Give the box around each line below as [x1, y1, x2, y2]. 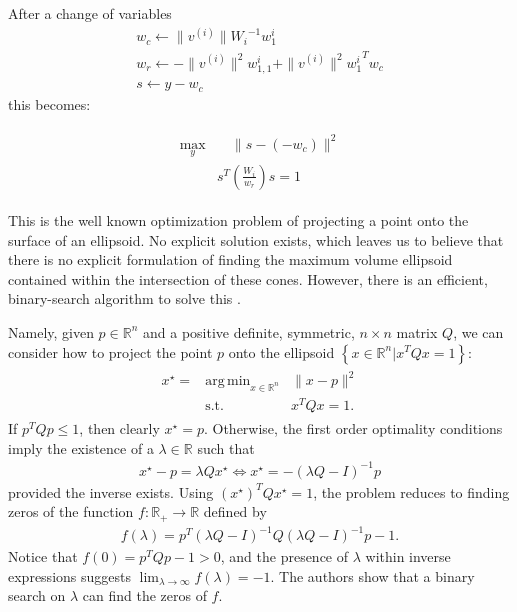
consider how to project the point [8, 341, 213, 362]
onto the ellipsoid [228, 341, 335, 362]
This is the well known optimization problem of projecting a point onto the [8, 209, 469, 230]
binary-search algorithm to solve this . [8, 288, 241, 309]
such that [197, 437, 255, 458]
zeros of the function [8, 501, 134, 522]
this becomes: [8, 93, 91, 114]
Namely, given [8, 321, 94, 342]
